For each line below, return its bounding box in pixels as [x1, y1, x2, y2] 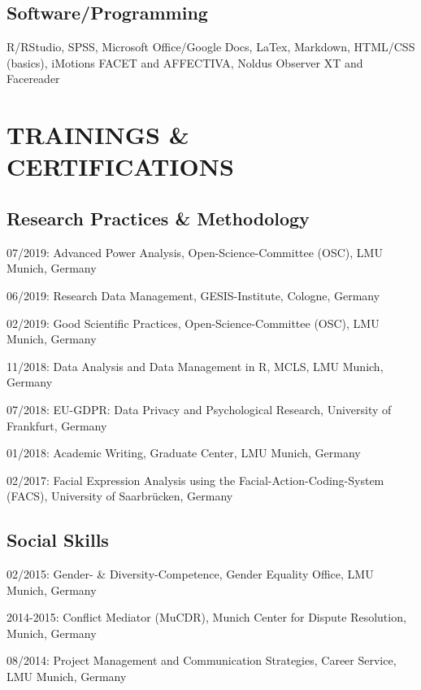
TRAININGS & [7, 118, 189, 151]
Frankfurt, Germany [7, 417, 107, 434]
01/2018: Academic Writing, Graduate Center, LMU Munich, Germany [7, 444, 361, 461]
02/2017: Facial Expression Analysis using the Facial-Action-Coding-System [7, 471, 384, 488]
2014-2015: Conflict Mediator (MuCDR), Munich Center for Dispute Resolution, [7, 609, 406, 626]
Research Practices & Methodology [7, 205, 310, 230]
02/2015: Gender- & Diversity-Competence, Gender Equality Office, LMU [7, 566, 374, 583]
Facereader [7, 70, 60, 87]
